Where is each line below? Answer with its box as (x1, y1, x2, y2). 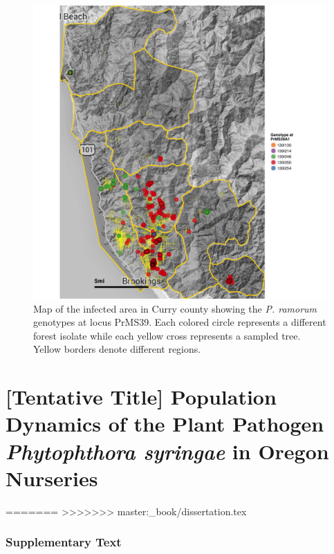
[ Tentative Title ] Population (6, 382, 277, 411)
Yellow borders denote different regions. (33, 342, 201, 356)
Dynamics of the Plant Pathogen (6, 409, 324, 438)
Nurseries (6, 463, 98, 492)
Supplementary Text (6, 533, 122, 551)
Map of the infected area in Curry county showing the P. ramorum (33, 301, 317, 315)
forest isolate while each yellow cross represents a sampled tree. (33, 328, 301, 342)
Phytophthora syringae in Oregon (6, 436, 329, 465)
